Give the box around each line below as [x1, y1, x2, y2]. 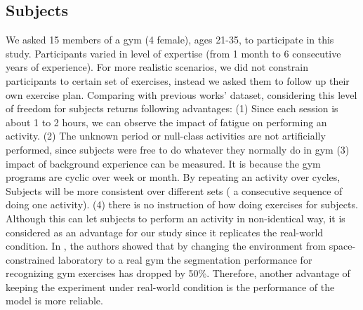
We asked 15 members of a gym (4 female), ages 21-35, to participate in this [6, 32, 334, 47]
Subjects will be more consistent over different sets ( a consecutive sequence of [6, 183, 343, 198]
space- [329, 238, 356, 253]
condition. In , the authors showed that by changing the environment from [6, 238, 326, 253]
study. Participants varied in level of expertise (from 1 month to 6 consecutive [6, 46, 341, 60]
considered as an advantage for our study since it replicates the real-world [6, 224, 324, 239]
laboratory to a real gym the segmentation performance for [58, 252, 312, 267]
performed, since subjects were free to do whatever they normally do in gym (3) [6, 142, 350, 156]
